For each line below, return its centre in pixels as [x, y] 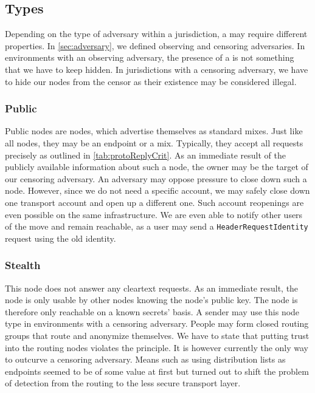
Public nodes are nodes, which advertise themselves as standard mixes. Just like [154, 131]
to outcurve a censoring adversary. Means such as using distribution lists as [145, 359]
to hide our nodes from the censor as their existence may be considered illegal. [151, 81]
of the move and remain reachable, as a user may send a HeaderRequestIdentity [157, 226]
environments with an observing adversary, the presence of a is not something [150, 57]
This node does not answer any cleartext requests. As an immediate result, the [152, 288]
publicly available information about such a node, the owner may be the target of [157, 167]
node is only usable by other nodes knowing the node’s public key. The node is [151, 300]
